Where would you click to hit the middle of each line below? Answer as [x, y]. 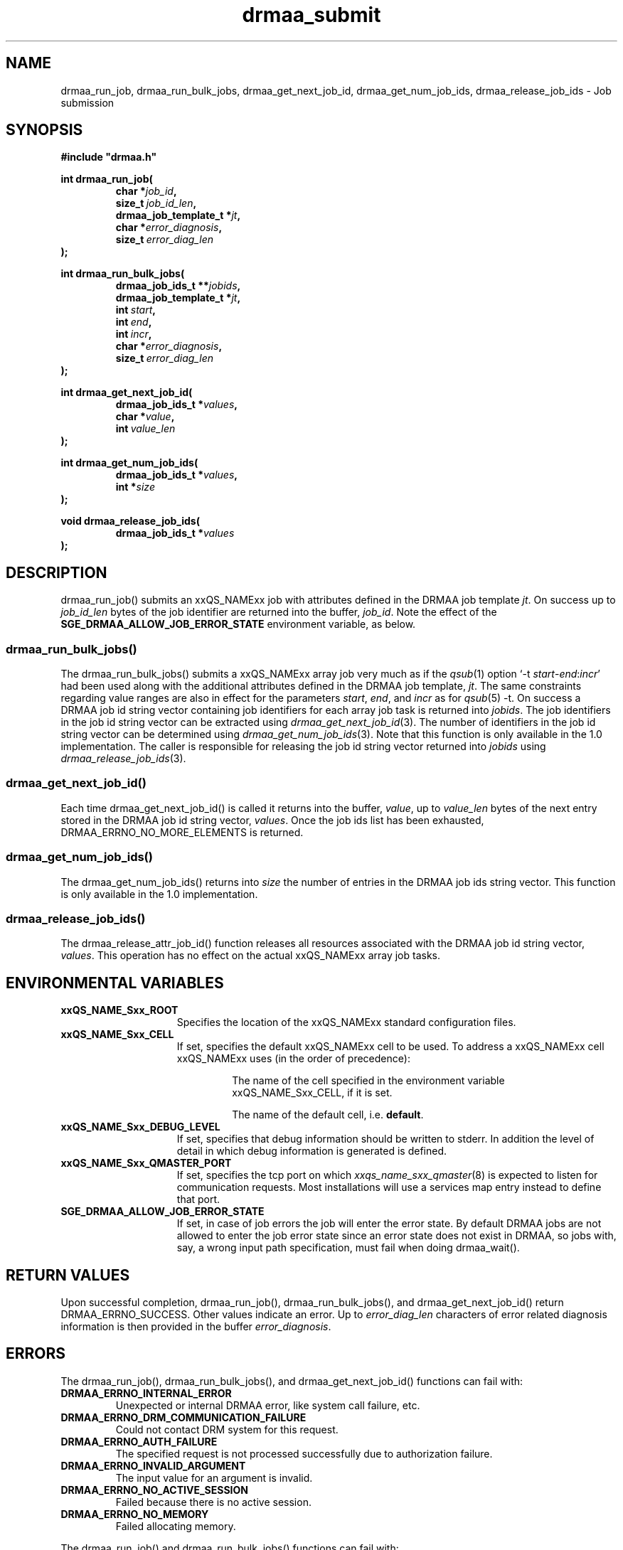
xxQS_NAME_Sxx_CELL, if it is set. [312, 1093]
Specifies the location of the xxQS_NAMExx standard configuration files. [346, 1022]
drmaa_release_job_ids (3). [123, 759]
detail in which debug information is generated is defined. [312, 1151]
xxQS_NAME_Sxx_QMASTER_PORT [146, 1163]
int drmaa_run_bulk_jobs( [123, 274]
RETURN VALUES [68, 1275]
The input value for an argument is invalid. [214, 1477]
